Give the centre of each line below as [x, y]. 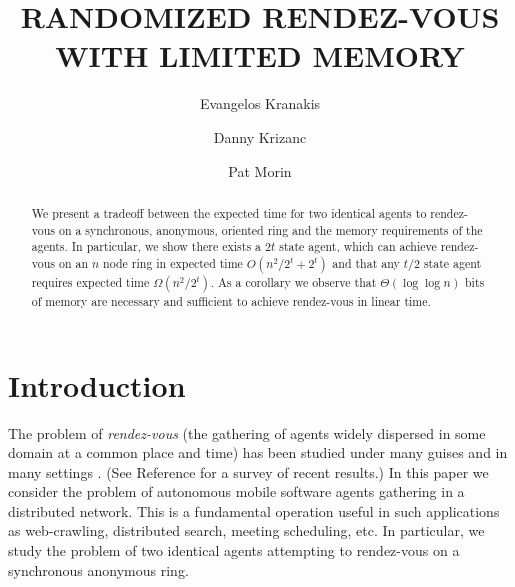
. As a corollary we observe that [293, 281]
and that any [366, 262]
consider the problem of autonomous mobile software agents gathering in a [236, 491]
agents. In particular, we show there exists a [146, 246]
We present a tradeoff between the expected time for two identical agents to [229, 212]
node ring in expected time [173, 262]
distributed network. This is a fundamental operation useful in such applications [254, 510]
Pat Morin [260, 170]
